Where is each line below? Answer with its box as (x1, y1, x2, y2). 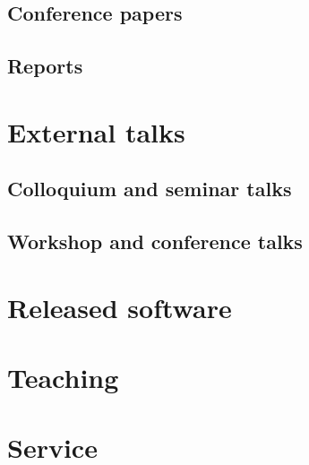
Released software (7, 288, 232, 325)
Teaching (7, 359, 119, 396)
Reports (7, 52, 83, 80)
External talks (7, 113, 185, 150)
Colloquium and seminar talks (7, 175, 292, 202)
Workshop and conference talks (7, 228, 303, 255)
